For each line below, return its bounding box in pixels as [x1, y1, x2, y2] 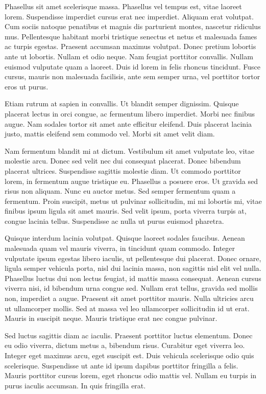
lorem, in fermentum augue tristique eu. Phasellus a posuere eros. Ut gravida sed [5, 175, 258, 186]
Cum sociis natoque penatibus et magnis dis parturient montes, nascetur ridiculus [5, 21, 261, 32]
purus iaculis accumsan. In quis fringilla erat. [5, 380, 146, 390]
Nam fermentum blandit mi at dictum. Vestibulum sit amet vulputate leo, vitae [5, 145, 255, 156]
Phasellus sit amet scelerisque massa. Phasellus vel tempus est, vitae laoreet [5, 1, 242, 11]
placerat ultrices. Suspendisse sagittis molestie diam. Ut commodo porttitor [5, 165, 241, 176]
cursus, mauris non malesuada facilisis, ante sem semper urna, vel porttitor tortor [5, 71, 260, 82]
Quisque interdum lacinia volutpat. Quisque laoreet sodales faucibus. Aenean [5, 233, 245, 243]
